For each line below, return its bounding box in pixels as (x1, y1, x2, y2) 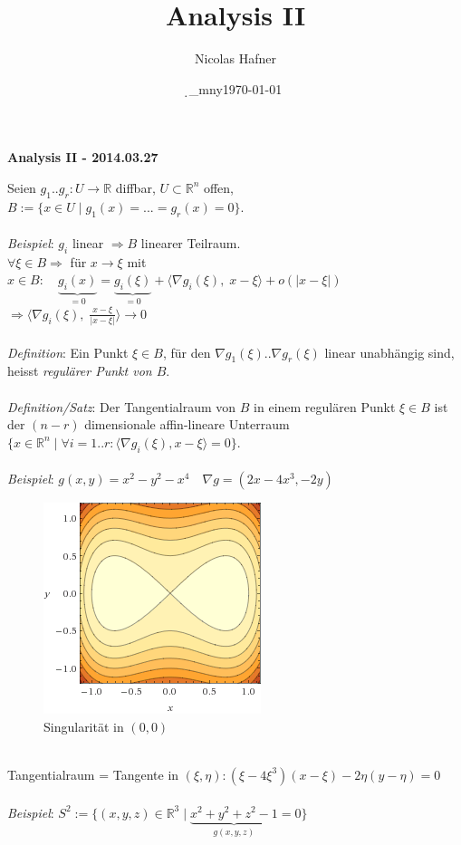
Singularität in (43, 716, 124, 735)
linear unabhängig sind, (324, 342, 455, 361)
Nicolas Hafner (195, 49, 276, 68)
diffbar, (115, 178, 156, 197)
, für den (162, 342, 211, 361)
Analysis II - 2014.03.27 (7, 148, 158, 167)
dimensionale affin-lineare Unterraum (84, 415, 290, 434)
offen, (203, 178, 235, 197)
